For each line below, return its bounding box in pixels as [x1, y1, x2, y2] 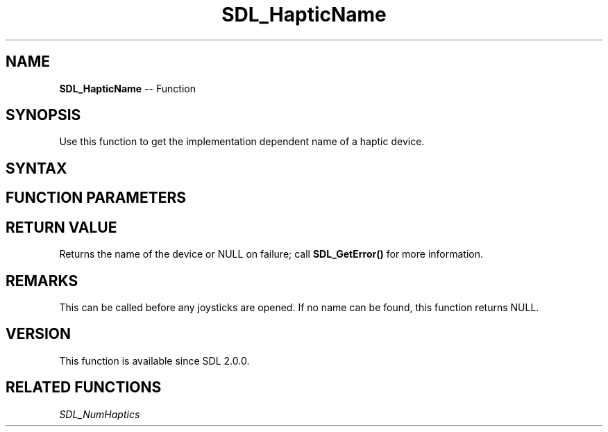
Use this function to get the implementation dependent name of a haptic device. [59, 135, 425, 148]
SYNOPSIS [6, 106, 81, 124]
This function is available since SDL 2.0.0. [59, 354, 250, 367]
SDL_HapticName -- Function [59, 82, 196, 94]
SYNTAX [6, 159, 67, 177]
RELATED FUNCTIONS [6, 379, 162, 397]
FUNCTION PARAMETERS [6, 189, 186, 207]
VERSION [6, 325, 71, 343]
